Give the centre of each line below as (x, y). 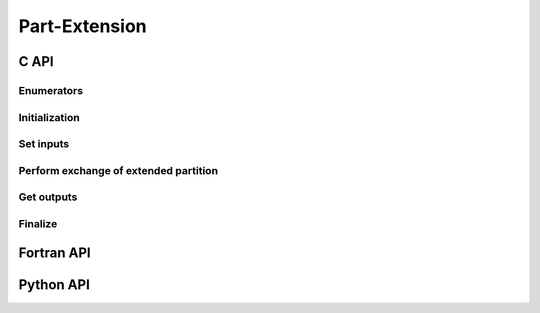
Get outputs (48, 197)
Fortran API (54, 253)
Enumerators (51, 90)
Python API (54, 285)
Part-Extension (82, 26)
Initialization (49, 117)
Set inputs (44, 144)
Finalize (38, 223)
